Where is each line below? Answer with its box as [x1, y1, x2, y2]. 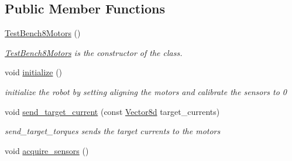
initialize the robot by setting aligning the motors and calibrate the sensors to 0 [5, 85, 287, 97]
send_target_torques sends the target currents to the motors [5, 125, 221, 137]
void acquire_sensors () [5, 144, 89, 156]
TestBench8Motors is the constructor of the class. [5, 46, 183, 58]
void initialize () [5, 66, 63, 78]
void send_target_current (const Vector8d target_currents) [5, 105, 220, 117]
